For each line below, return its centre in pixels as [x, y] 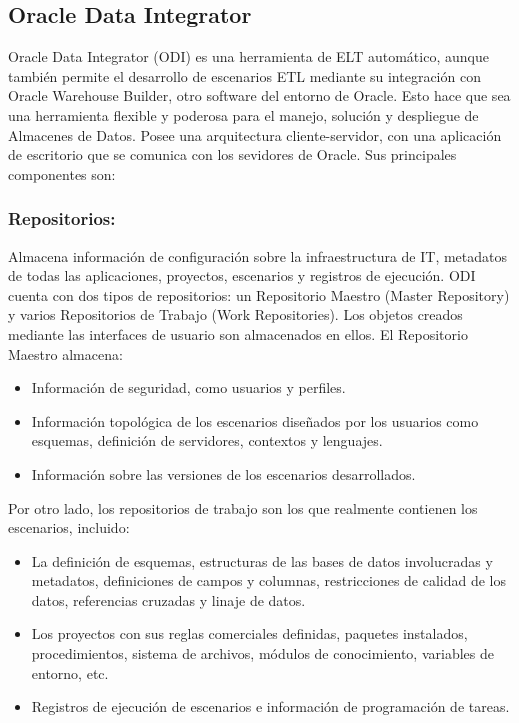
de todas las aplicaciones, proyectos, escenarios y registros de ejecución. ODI [242, 275]
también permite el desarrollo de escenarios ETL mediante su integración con [244, 75]
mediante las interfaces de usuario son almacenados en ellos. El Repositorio [238, 333]
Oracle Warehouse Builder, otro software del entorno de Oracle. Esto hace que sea [259, 95]
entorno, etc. [70, 672]
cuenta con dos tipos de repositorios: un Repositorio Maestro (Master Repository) [259, 294]
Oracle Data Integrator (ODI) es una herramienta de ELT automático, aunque [248, 56]
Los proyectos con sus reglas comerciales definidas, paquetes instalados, [249, 633]
